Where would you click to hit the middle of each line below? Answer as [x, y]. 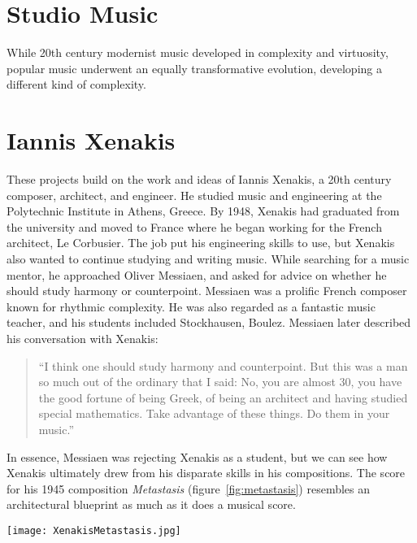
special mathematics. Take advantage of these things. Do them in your [214, 413]
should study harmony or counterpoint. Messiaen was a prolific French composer [207, 291]
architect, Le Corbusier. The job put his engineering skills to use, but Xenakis [201, 243]
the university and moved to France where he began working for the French [194, 226]
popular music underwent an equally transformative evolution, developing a [194, 68]
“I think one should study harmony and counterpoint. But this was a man [223, 365]
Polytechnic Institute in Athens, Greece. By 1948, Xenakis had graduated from [203, 211]
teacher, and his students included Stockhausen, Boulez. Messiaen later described [209, 322]
